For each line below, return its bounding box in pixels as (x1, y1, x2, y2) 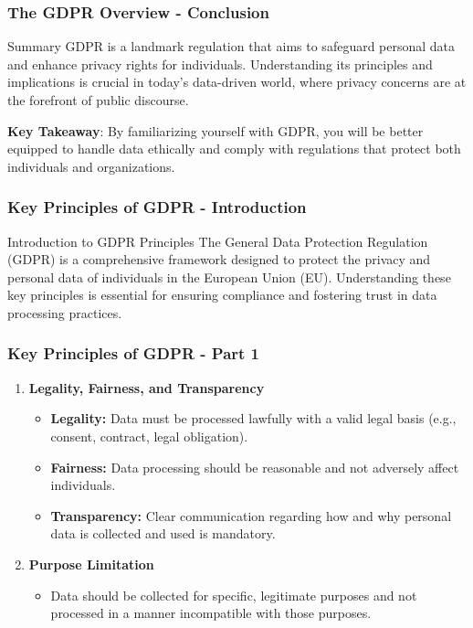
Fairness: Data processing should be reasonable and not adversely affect (50, 457, 459, 476)
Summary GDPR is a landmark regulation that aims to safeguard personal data (7, 37, 456, 56)
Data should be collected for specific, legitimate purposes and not (50, 585, 417, 604)
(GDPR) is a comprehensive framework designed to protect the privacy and (7, 250, 431, 269)
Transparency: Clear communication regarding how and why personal (50, 506, 452, 525)
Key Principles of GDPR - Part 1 (7, 342, 260, 365)
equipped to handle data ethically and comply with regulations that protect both (7, 139, 461, 158)
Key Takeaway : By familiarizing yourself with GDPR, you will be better (7, 121, 424, 140)
